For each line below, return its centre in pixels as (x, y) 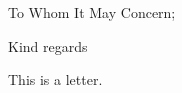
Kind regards (48, 45)
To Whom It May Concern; (92, 12)
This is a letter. (55, 79)
